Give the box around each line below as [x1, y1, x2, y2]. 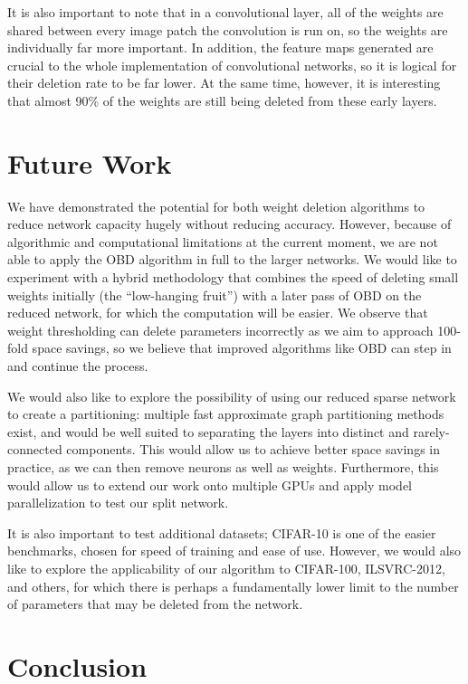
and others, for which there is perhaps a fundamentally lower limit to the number [7, 576, 459, 595]
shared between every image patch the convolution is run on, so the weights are [7, 20, 448, 39]
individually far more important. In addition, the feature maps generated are [7, 38, 434, 57]
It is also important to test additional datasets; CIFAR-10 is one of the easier [7, 523, 436, 542]
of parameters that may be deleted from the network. [7, 594, 303, 613]
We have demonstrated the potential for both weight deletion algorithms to [7, 196, 425, 215]
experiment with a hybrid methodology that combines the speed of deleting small [7, 268, 459, 287]
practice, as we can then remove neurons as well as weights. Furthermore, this [7, 458, 439, 476]
